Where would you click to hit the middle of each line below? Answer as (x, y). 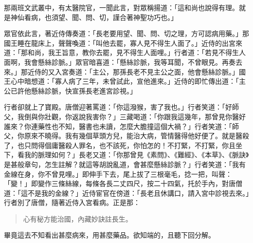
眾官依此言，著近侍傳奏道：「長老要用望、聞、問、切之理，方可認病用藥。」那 (126, 33)
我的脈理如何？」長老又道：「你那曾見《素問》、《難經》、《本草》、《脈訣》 (136, 155)
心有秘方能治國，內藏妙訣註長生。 (78, 218)
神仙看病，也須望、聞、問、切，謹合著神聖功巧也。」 (94, 17)
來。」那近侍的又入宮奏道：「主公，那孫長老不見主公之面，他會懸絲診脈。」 (121, 71)
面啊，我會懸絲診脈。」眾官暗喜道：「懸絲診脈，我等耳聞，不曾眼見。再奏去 (123, 62)
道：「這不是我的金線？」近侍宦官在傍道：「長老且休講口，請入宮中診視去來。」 (126, 193)
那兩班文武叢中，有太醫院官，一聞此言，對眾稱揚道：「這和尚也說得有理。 (121, 7)
